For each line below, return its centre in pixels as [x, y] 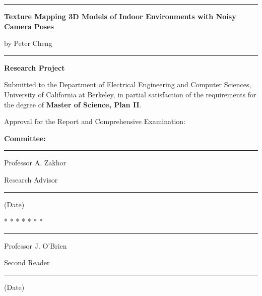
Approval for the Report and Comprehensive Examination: [95, 121]
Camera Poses [29, 26]
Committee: [25, 138]
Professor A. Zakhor [35, 163]
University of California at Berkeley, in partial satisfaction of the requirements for [130, 94]
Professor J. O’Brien [36, 245]
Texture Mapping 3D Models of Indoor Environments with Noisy [120, 16]
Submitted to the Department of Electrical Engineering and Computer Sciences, [128, 84]
